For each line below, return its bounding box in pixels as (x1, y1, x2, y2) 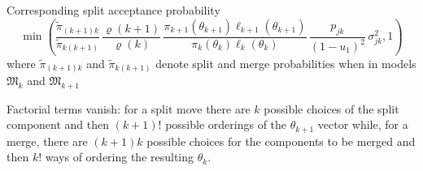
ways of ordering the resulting (45, 148, 194, 165)
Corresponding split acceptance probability (7, 2, 220, 18)
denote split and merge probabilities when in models (155, 54, 416, 71)
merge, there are (7, 132, 88, 149)
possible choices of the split (264, 100, 399, 117)
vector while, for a (317, 116, 408, 133)
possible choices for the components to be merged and (146, 132, 416, 149)
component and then (7, 116, 110, 133)
